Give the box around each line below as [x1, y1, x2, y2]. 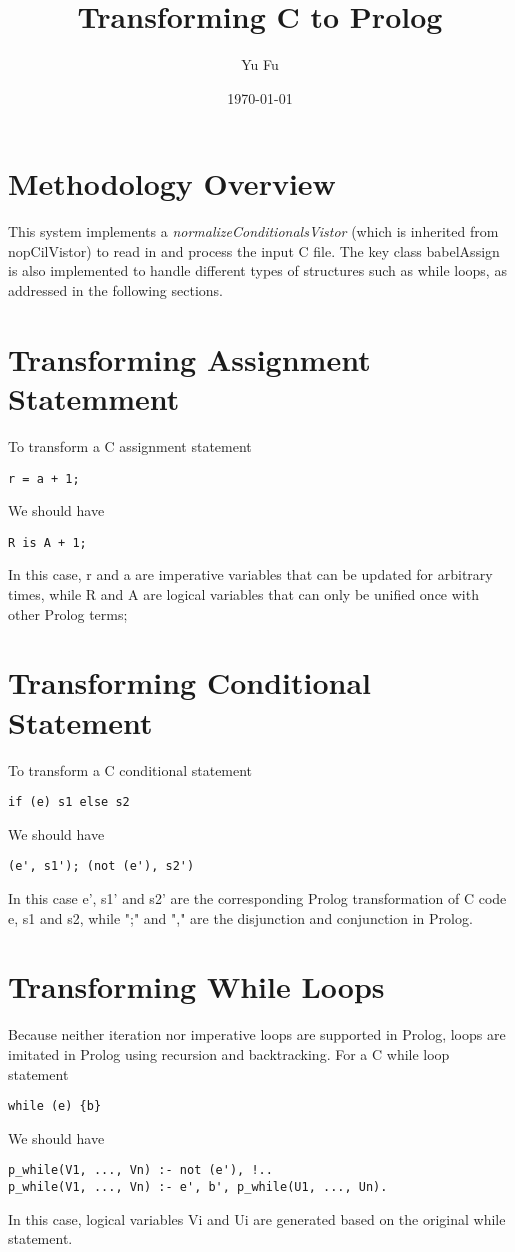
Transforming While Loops [8, 966, 385, 1007]
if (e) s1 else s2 [8, 795, 130, 810]
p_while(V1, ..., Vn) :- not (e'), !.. [8, 1163, 273, 1178]
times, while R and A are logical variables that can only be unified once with [8, 584, 479, 605]
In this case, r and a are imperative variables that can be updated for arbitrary [8, 564, 493, 585]
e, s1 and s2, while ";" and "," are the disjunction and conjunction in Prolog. [8, 907, 473, 928]
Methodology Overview [8, 163, 336, 204]
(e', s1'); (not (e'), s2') [8, 859, 195, 874]
